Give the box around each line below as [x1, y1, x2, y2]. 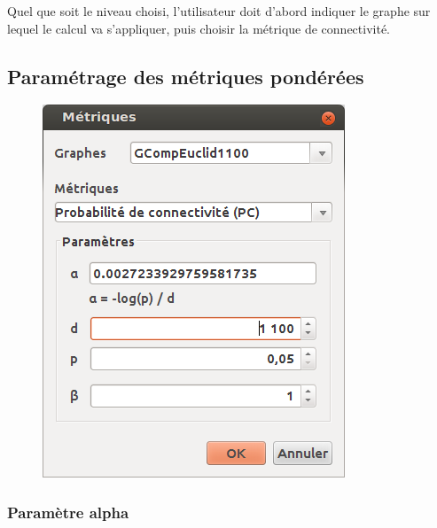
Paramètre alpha [7, 501, 129, 523]
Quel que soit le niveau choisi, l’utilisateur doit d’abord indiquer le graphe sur [7, 2, 431, 19]
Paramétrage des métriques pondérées [7, 62, 364, 89]
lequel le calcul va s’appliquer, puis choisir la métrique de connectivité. [7, 19, 391, 37]
